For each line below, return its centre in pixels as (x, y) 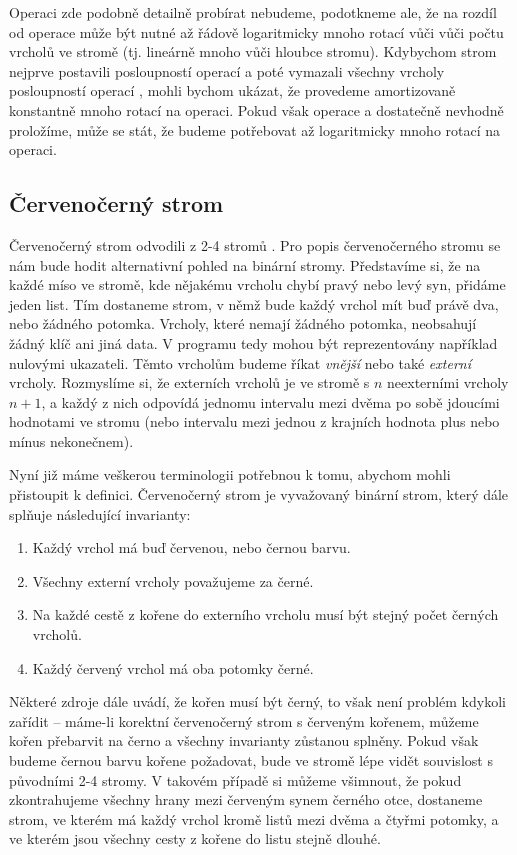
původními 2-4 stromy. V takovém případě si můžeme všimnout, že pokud (235, 779)
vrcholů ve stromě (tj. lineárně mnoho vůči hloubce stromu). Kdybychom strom (253, 51)
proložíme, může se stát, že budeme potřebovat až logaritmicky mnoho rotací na (255, 129)
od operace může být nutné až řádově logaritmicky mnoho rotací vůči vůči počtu (256, 31)
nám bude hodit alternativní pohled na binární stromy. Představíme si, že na (245, 264)
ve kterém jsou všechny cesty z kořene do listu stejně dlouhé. (195, 838)
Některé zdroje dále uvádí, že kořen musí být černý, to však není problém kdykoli (257, 701)
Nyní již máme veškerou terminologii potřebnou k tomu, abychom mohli (230, 474)
